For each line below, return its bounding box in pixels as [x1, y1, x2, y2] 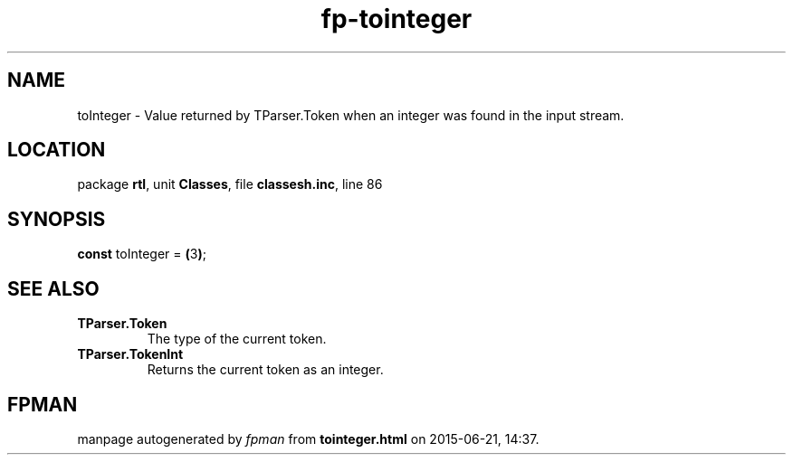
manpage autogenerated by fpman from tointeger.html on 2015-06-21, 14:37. [77, 430, 540, 447]
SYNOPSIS [7, 207, 106, 231]
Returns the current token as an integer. [147, 362, 384, 378]
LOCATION [7, 138, 106, 162]
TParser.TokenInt [77, 346, 184, 363]
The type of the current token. [147, 331, 327, 347]
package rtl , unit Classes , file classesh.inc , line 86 [77, 176, 383, 193]
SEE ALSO [7, 277, 100, 300]
